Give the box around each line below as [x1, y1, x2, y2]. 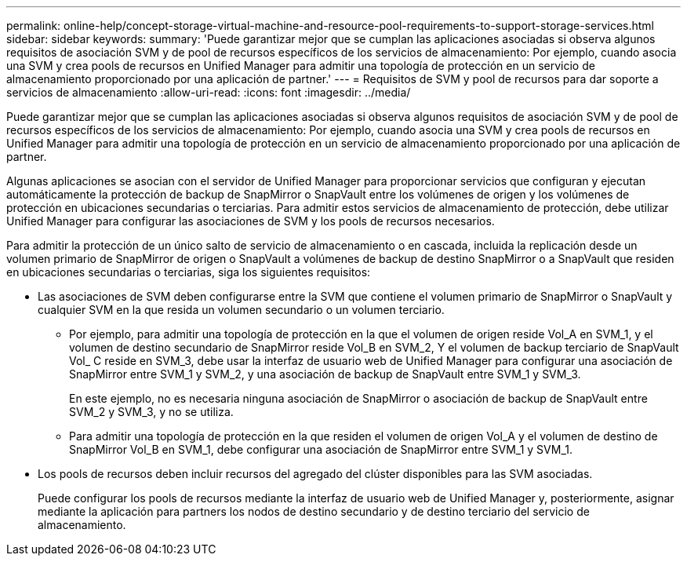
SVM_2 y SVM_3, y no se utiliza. [69, 405, 234, 418]
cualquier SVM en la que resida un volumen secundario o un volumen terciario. [38, 303, 445, 316]
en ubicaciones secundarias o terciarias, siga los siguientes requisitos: [6, 265, 371, 279]
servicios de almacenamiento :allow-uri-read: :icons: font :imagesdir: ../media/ [6, 86, 411, 99]
